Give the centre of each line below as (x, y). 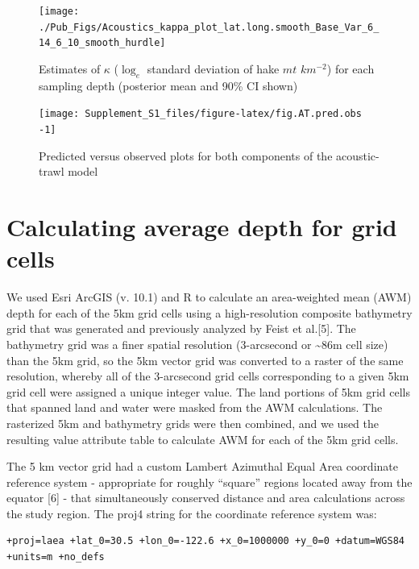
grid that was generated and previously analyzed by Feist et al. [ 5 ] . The (181, 328)
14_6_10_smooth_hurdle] (102, 43)
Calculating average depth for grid (202, 227)
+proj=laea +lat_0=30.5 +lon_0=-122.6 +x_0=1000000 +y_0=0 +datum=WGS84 (205, 541)
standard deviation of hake (213, 68)
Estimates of (70, 68)
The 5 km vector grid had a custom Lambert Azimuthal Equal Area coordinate (202, 466)
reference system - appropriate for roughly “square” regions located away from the (209, 482)
